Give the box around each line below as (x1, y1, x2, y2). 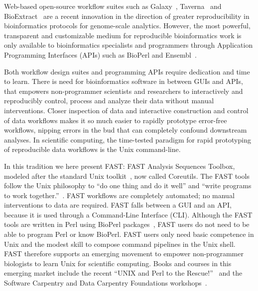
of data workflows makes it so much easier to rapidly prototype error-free (4, 115, 227, 125)
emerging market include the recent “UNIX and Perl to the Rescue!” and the (4, 268, 243, 278)
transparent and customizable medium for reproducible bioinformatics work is (4, 30, 242, 40)
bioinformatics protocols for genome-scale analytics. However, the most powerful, (4, 20, 251, 31)
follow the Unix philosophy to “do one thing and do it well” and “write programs (4, 180, 252, 191)
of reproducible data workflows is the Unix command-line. (4, 144, 181, 154)
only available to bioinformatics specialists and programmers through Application (4, 40, 253, 50)
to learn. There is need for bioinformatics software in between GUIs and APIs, (4, 76, 243, 86)
